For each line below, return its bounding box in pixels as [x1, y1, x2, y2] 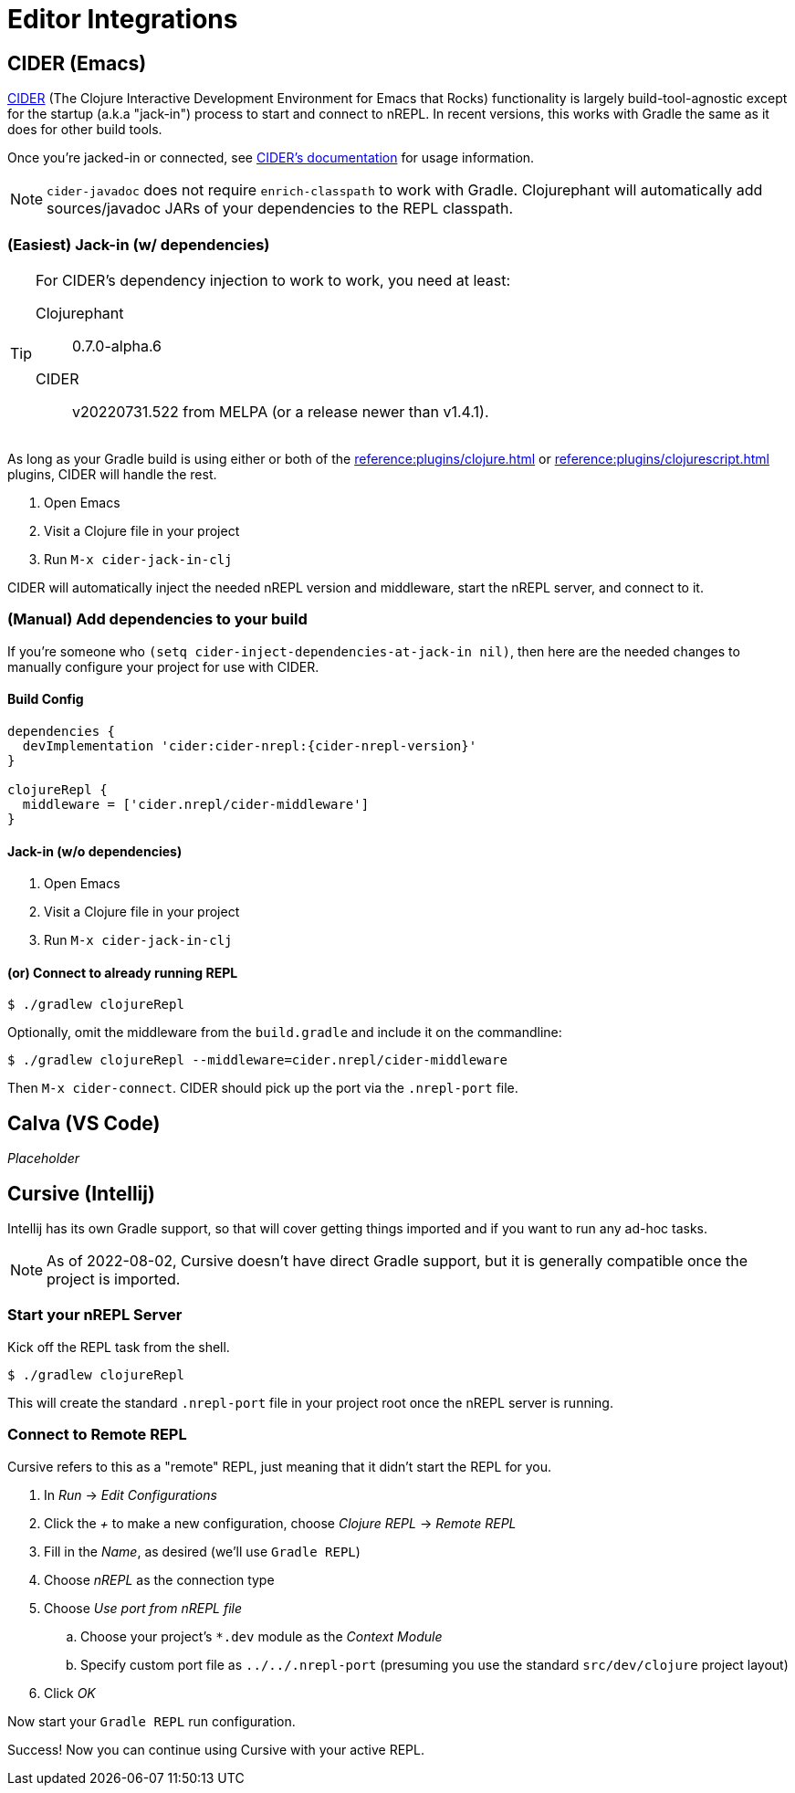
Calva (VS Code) [7, 1111, 161, 1135]
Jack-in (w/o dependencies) [7, 843, 183, 859]
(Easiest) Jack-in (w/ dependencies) [7, 235, 270, 254]
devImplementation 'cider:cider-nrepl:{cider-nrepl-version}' [22, 738, 477, 753]
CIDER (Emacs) [7, 51, 147, 75]
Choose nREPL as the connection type [44, 1571, 275, 1588]
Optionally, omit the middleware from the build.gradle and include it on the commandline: [7, 1024, 562, 1041]
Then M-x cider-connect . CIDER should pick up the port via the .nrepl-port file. [7, 1080, 518, 1096]
